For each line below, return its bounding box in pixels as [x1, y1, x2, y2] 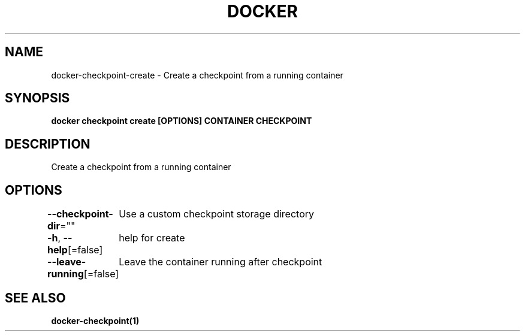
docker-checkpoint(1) [51, 315, 140, 326]
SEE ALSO [5, 290, 66, 305]
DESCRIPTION [5, 136, 90, 152]
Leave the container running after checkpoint [119, 256, 322, 268]
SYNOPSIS [5, 90, 70, 106]
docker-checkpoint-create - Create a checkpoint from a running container [51, 69, 343, 80]
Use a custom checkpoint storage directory [119, 208, 315, 220]
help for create [119, 232, 185, 244]
